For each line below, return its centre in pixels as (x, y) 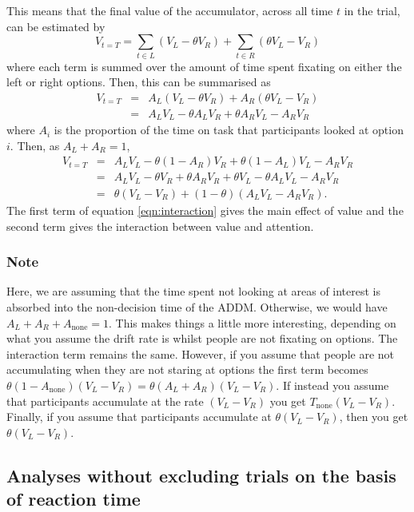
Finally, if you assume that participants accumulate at (139, 417)
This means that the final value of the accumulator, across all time (170, 10)
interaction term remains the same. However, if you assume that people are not (201, 353)
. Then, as (35, 145)
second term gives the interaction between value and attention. (160, 226)
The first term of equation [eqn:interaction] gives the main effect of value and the (205, 210)
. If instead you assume (332, 385)
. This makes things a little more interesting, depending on (253, 322)
